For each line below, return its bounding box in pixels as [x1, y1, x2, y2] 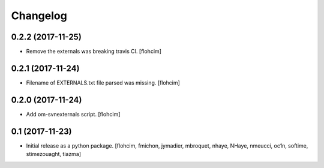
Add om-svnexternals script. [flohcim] [26, 110, 121, 118]
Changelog [11, 9, 67, 22]
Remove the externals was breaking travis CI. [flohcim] [26, 48, 162, 55]
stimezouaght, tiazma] [26, 151, 81, 158]
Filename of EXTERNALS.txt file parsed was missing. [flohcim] [26, 79, 180, 86]
